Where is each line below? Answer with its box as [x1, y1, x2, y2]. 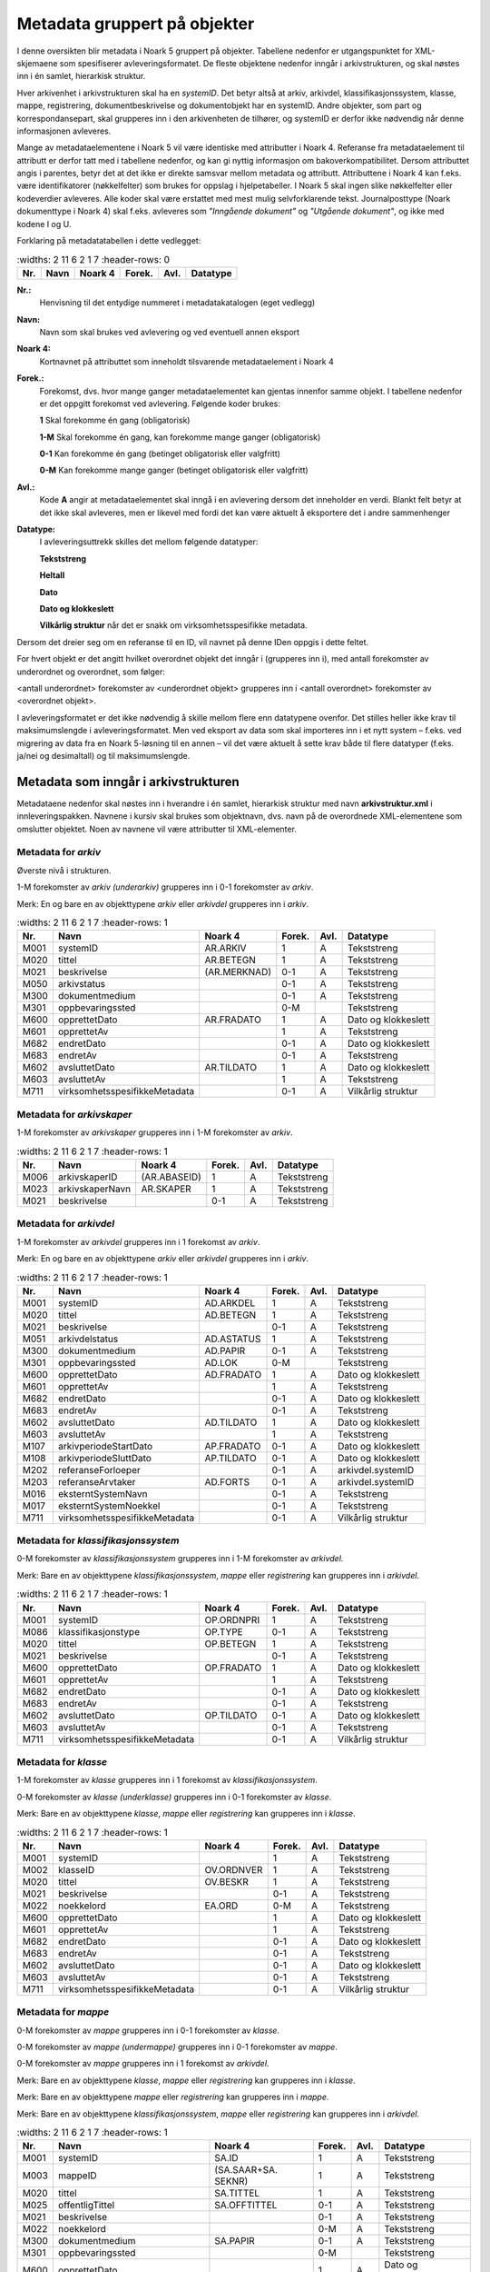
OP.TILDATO [204, 1709, 258, 1721]
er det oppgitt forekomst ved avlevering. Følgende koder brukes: [39, 398, 281, 409]
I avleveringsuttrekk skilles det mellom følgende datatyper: [39, 536, 259, 547]
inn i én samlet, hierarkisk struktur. [16, 71, 146, 82]
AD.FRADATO [204, 1368, 262, 1380]
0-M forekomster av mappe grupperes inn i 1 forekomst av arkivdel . [16, 2058, 269, 2069]
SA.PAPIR [214, 2235, 256, 2247]
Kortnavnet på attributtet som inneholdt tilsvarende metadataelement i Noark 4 [39, 355, 335, 367]
